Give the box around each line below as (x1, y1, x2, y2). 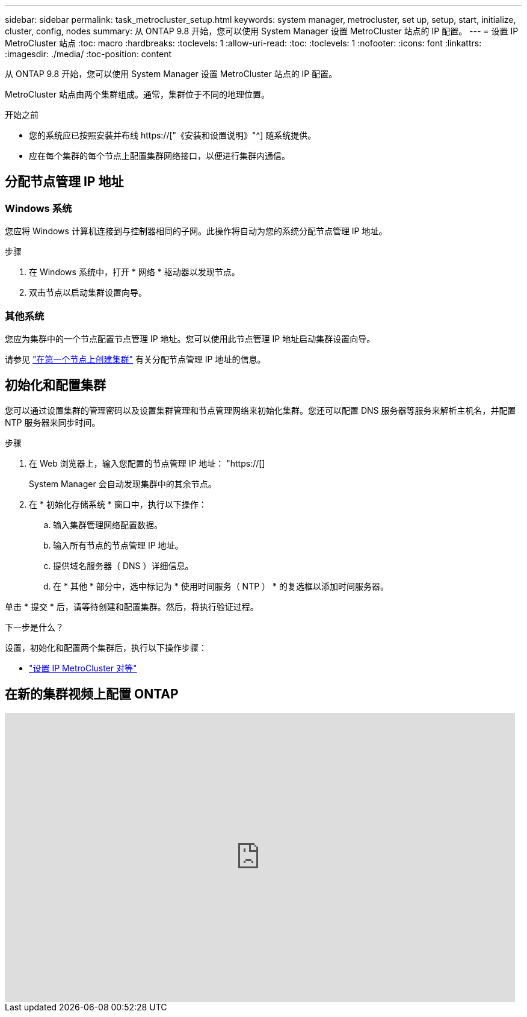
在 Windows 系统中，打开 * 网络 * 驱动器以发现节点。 (29, 267, 240, 278)
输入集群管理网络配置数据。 (53, 519, 162, 530)
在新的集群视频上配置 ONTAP (5, 686, 179, 702)
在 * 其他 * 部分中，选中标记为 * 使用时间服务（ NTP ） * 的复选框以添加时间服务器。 (53, 580, 389, 591)
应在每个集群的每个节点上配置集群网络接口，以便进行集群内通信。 (29, 151, 290, 161)
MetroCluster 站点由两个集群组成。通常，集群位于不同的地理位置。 (5, 89, 270, 99)
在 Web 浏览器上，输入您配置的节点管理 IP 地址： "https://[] (29, 458, 265, 468)
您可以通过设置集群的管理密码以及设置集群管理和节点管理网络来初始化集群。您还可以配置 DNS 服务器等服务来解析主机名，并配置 (5, 405, 516, 415)
